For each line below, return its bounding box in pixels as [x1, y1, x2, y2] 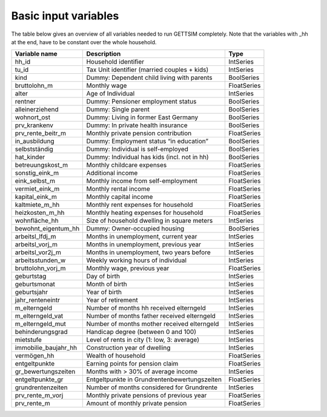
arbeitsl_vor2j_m [15, 248, 62, 257]
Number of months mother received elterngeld [86, 320, 219, 328]
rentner [15, 97, 36, 106]
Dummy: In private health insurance [86, 121, 188, 130]
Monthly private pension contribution [86, 129, 192, 137]
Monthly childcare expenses [86, 161, 167, 169]
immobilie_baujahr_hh [15, 344, 78, 352]
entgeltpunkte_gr [15, 375, 64, 384]
